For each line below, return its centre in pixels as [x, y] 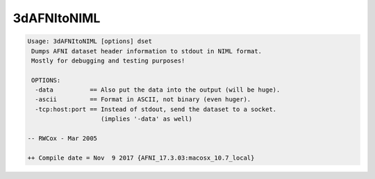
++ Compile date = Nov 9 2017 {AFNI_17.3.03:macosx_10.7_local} [141, 157]
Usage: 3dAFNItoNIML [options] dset [90, 41]
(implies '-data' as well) [147, 119]
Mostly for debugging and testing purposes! [108, 60]
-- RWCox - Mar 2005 [62, 138]
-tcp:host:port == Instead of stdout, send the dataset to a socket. [156, 109]
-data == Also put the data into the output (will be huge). [158, 90]
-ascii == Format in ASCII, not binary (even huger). [143, 100]
